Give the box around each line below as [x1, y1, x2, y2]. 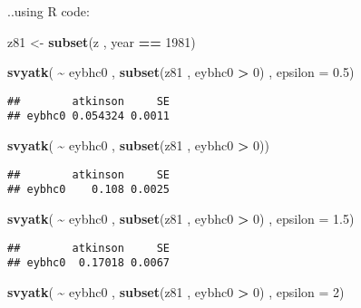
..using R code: [7, 2, 90, 20]
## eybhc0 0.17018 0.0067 [7, 256, 170, 270]
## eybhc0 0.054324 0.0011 [7, 110, 170, 123]
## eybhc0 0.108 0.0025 [7, 183, 170, 197]
